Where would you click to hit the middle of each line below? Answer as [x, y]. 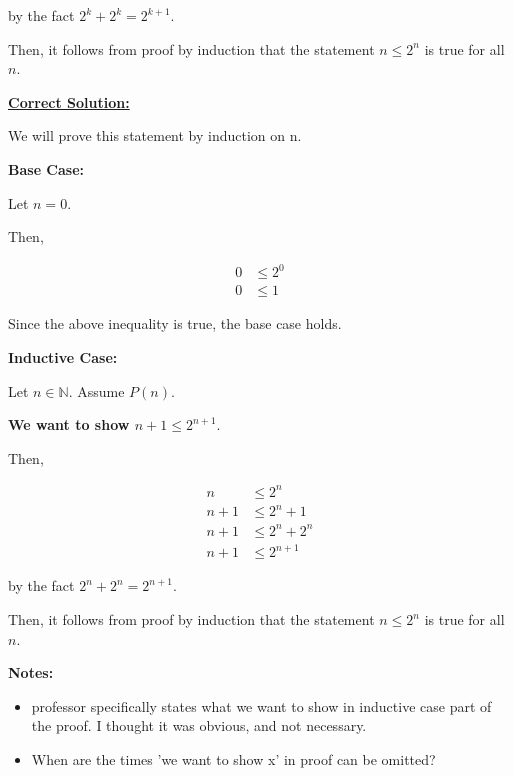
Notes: [31, 672]
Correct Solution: [69, 101]
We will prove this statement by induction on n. [155, 135]
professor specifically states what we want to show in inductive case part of [261, 705]
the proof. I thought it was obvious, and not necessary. [199, 725]
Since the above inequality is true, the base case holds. [175, 323]
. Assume [96, 390]
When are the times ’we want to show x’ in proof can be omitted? [233, 758]
